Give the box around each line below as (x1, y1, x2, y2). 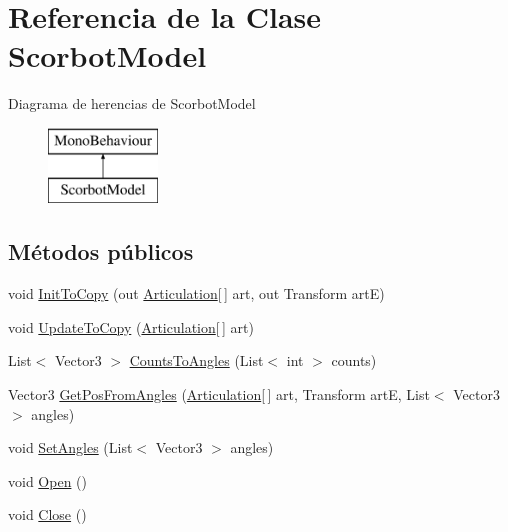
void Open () (8, 470, 87, 491)
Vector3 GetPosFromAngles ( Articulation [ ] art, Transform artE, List (8, 384, 430, 405)
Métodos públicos (8, 236, 194, 267)
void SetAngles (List (8, 437, 133, 458)
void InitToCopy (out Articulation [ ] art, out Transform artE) (8, 283, 385, 304)
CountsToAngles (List (129, 350, 264, 371)
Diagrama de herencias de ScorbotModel (8, 93, 256, 114)
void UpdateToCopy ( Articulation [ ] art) (8, 316, 254, 337)
